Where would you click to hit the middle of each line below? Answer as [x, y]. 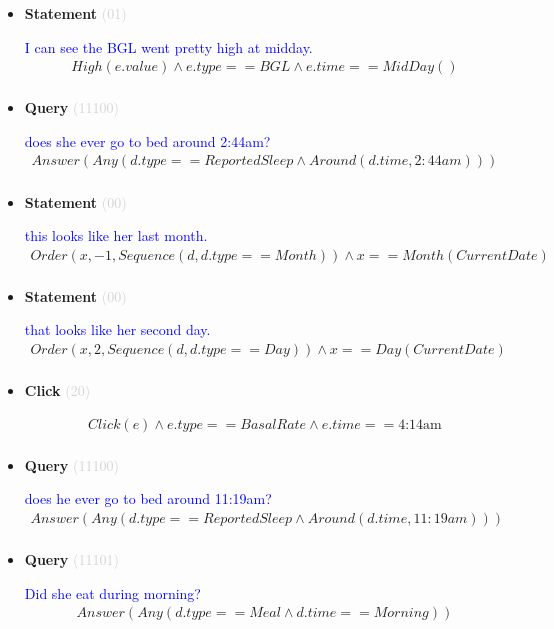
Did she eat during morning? [112, 592]
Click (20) [57, 390]
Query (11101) [71, 558]
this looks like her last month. [116, 235]
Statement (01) [75, 13]
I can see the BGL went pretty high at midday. [168, 46]
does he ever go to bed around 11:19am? [148, 498]
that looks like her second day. [117, 329]
